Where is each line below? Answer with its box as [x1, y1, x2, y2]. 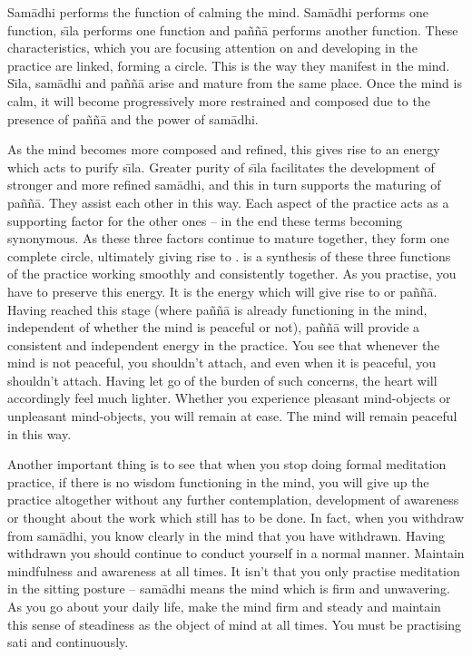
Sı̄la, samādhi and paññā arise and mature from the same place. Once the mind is [7, 74, 462, 93]
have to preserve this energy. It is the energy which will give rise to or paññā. [7, 281, 438, 300]
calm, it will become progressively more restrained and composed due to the [7, 91, 430, 110]
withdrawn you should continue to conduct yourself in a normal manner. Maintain [7, 544, 465, 563]
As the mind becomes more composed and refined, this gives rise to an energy [7, 140, 440, 159]
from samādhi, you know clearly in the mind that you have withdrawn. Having [7, 525, 446, 544]
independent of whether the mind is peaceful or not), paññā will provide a [7, 318, 420, 337]
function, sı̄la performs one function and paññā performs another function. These [7, 20, 458, 39]
